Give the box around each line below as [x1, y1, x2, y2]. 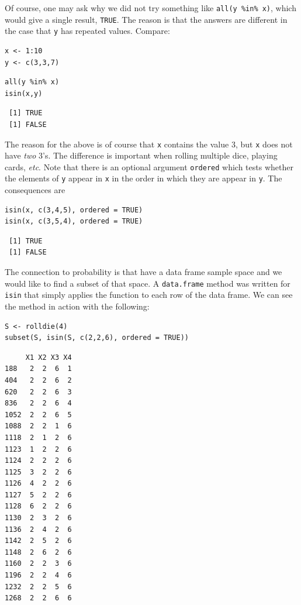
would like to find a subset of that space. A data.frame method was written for [5, 277, 290, 289]
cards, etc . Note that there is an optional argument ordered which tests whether [5, 160, 293, 173]
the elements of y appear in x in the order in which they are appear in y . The [5, 172, 282, 184]
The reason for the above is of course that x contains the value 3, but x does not [5, 137, 293, 150]
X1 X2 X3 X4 [25, 353, 72, 362]
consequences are [5, 184, 65, 196]
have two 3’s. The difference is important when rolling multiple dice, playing [5, 149, 278, 161]
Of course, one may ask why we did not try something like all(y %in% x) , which [5, 2, 296, 13]
